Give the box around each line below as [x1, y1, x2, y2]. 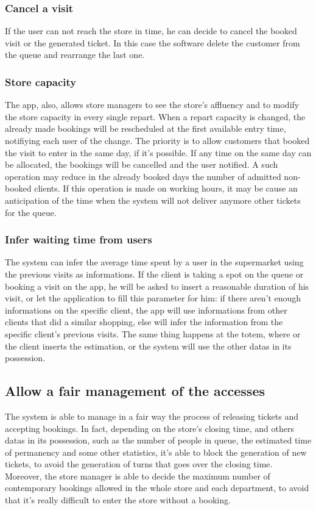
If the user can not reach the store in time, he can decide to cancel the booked [5, 24, 297, 37]
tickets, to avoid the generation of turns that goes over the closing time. [5, 458, 273, 470]
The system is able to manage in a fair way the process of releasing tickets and [5, 409, 299, 422]
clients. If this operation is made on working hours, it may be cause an [34, 182, 298, 195]
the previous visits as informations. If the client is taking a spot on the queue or [5, 267, 304, 280]
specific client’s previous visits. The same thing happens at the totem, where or [5, 327, 301, 340]
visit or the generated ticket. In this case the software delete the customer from [5, 36, 300, 49]
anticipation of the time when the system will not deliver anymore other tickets [5, 193, 301, 206]
